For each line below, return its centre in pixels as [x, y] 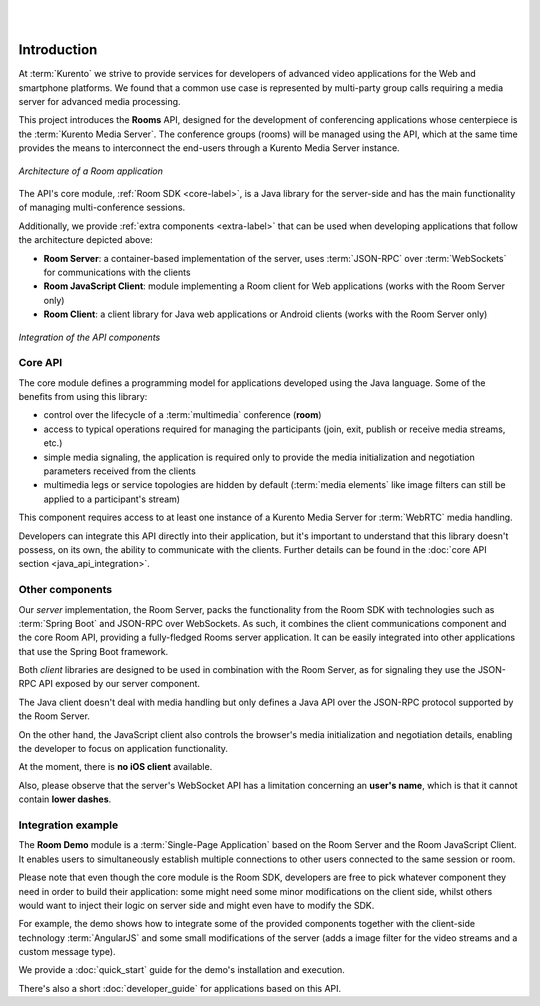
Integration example [68, 825]
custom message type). [67, 952]
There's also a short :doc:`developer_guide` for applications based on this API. [180, 988]
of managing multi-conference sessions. [102, 207]
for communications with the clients [117, 272]
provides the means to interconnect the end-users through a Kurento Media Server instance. [209, 148]
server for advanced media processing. [99, 102]
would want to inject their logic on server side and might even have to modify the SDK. [196, 905]
